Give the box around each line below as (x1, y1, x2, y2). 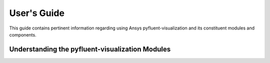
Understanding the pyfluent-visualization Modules (9, 45, 171, 53)
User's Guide (9, 7, 65, 18)
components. (9, 31, 37, 37)
